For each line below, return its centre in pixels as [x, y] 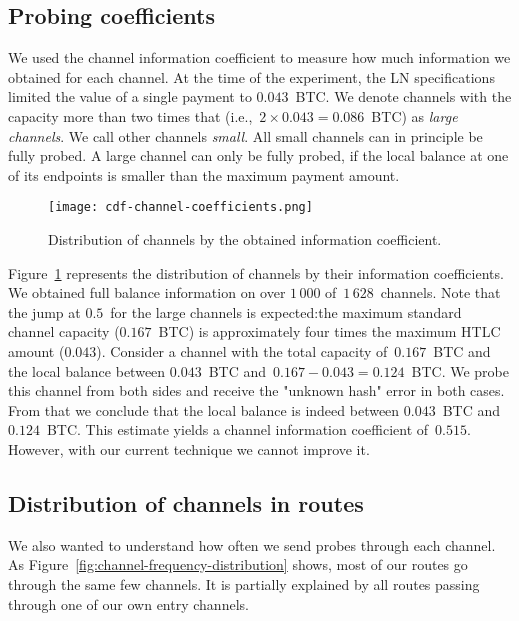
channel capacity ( [64, 331]
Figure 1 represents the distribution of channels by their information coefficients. [256, 272]
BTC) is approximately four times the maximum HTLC [329, 331]
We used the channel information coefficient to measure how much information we [259, 57]
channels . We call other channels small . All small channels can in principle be [245, 135]
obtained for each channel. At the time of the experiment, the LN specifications [251, 76]
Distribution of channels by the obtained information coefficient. [245, 239]
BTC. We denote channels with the [403, 96]
